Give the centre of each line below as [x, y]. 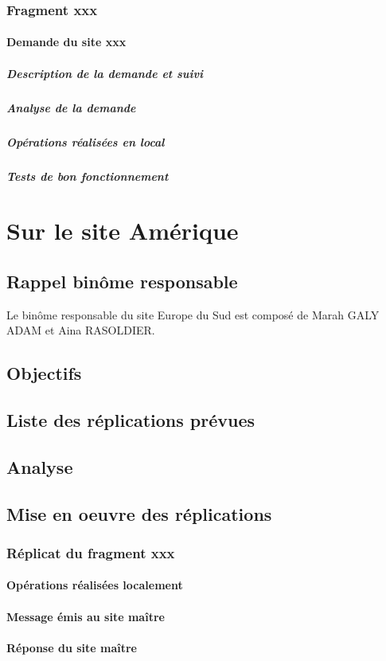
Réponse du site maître [72, 647]
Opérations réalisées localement [95, 585]
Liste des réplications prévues [131, 420]
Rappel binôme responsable [122, 281]
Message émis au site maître [86, 616]
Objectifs [44, 373]
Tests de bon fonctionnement [88, 176]
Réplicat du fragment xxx [91, 552]
